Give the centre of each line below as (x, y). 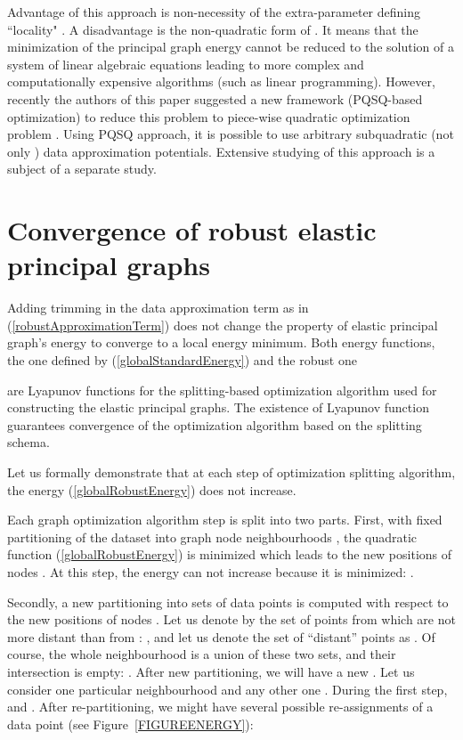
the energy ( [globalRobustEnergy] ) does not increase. (152, 489)
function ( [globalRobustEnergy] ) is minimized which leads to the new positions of (230, 554)
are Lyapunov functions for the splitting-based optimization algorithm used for (222, 390)
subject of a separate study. (82, 169)
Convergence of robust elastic (192, 230)
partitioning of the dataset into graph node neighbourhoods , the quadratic (212, 537)
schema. (28, 442)
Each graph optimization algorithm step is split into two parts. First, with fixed (225, 520)
